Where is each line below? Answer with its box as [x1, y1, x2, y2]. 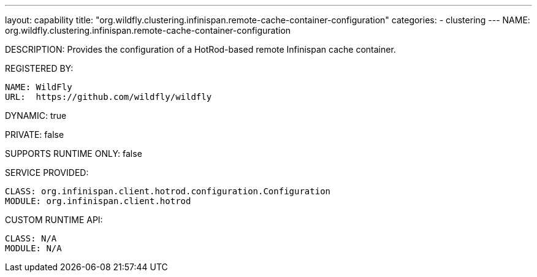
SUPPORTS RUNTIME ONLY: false [5, 148, 142, 159]
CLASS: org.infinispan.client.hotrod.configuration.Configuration [5, 186, 331, 196]
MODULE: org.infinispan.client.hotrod [5, 196, 191, 206]
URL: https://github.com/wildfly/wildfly [5, 92, 212, 102]
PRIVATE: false [5, 129, 64, 140]
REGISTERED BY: [5, 63, 74, 74]
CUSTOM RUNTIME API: [5, 214, 103, 225]
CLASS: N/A [5, 233, 57, 243]
